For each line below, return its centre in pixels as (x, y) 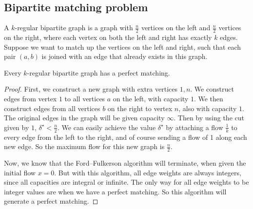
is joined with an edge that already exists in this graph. (125, 56)
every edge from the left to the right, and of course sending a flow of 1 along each (126, 137)
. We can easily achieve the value (107, 127)
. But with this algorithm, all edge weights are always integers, (148, 172)
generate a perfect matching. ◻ (51, 201)
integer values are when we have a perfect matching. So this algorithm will (115, 191)
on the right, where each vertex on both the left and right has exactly (108, 37)
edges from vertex (30, 98)
